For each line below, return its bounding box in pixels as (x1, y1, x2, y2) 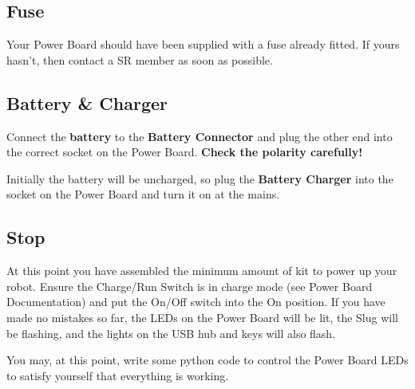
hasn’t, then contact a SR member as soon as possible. (6, 51, 273, 68)
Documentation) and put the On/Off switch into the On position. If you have (6, 293, 385, 310)
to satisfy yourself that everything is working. (6, 367, 229, 383)
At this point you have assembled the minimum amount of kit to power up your (6, 262, 397, 279)
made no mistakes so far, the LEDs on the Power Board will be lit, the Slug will (6, 308, 398, 325)
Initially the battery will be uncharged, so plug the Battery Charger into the (6, 170, 393, 187)
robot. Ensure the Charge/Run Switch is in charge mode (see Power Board (6, 277, 373, 294)
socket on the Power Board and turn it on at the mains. (6, 186, 280, 202)
